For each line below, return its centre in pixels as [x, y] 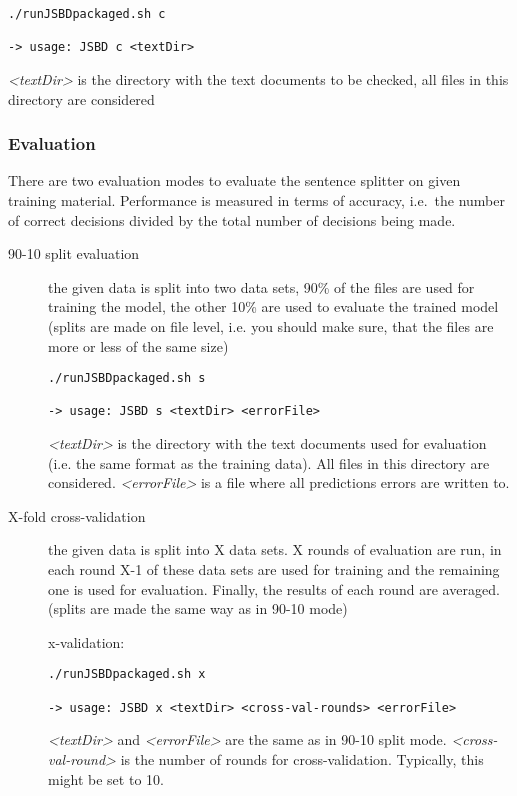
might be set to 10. [106, 778]
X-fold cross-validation [77, 515]
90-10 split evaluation [74, 253]
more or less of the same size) [138, 345]
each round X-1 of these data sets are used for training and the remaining [274, 569]
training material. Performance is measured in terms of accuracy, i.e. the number [256, 199]
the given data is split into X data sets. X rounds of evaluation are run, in [275, 549]
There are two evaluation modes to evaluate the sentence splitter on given [234, 180]
